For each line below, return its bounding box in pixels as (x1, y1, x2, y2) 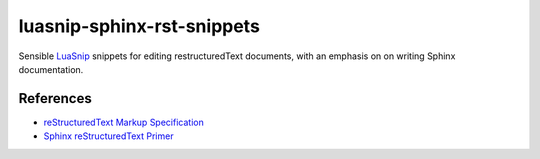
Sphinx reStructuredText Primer (43, 130, 174, 142)
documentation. (18, 63, 84, 75)
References (18, 90, 92, 107)
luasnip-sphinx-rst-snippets (18, 15, 260, 37)
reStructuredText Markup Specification (43, 116, 204, 128)
